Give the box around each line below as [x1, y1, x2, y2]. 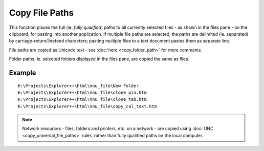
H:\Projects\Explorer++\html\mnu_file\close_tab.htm [18, 97, 147, 102]
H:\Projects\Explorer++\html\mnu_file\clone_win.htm [18, 89, 147, 95]
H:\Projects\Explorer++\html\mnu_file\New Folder [18, 83, 139, 88]
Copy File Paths [9, 7, 74, 18]
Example [9, 68, 36, 77]
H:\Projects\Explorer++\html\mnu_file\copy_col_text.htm [18, 103, 157, 109]
